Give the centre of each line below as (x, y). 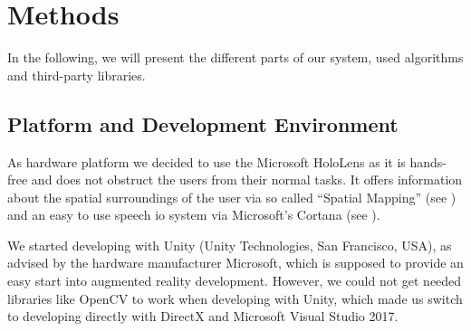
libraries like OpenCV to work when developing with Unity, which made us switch (235, 298)
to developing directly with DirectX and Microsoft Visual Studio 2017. (203, 316)
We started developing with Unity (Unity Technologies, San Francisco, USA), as (230, 245)
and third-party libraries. (77, 75)
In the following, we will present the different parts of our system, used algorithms (235, 57)
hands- (428, 161)
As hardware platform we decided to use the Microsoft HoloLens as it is (207, 161)
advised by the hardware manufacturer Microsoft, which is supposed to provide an (235, 263)
